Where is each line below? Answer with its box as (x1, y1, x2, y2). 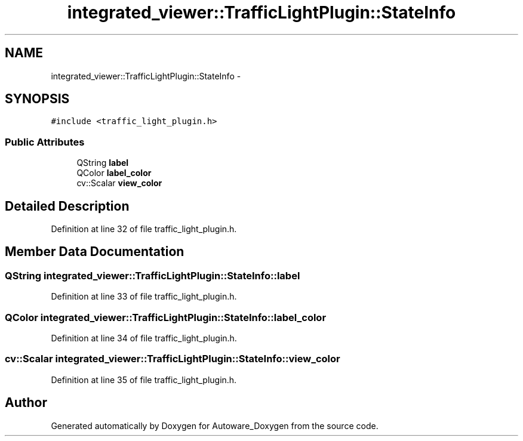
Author (5, 395, 47, 411)
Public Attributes (5, 135, 85, 148)
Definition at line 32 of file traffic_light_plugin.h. (51, 224, 237, 235)
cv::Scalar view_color (76, 178, 162, 189)
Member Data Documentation (5, 244, 184, 260)
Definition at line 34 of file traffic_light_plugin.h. (51, 333, 237, 343)
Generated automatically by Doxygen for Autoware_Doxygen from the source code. (51, 420, 379, 431)
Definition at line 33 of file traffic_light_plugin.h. (51, 291, 237, 302)
